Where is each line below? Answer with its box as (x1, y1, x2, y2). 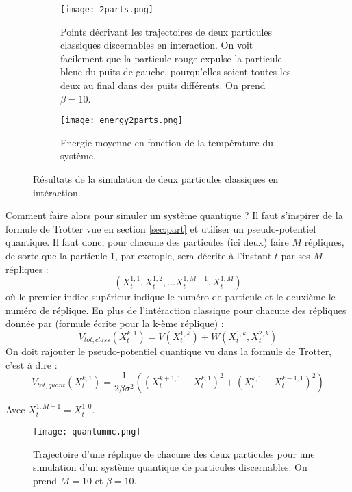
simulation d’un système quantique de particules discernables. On (33, 460, 307, 474)
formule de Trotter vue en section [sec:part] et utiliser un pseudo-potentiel (5, 221, 316, 235)
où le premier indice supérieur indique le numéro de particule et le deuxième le (5, 289, 336, 304)
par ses (281, 248, 310, 263)
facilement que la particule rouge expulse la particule (60, 51, 282, 65)
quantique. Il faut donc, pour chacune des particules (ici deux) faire (5, 235, 289, 249)
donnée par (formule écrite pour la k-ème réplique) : (5, 316, 224, 331)
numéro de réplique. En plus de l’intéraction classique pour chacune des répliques (5, 302, 347, 317)
